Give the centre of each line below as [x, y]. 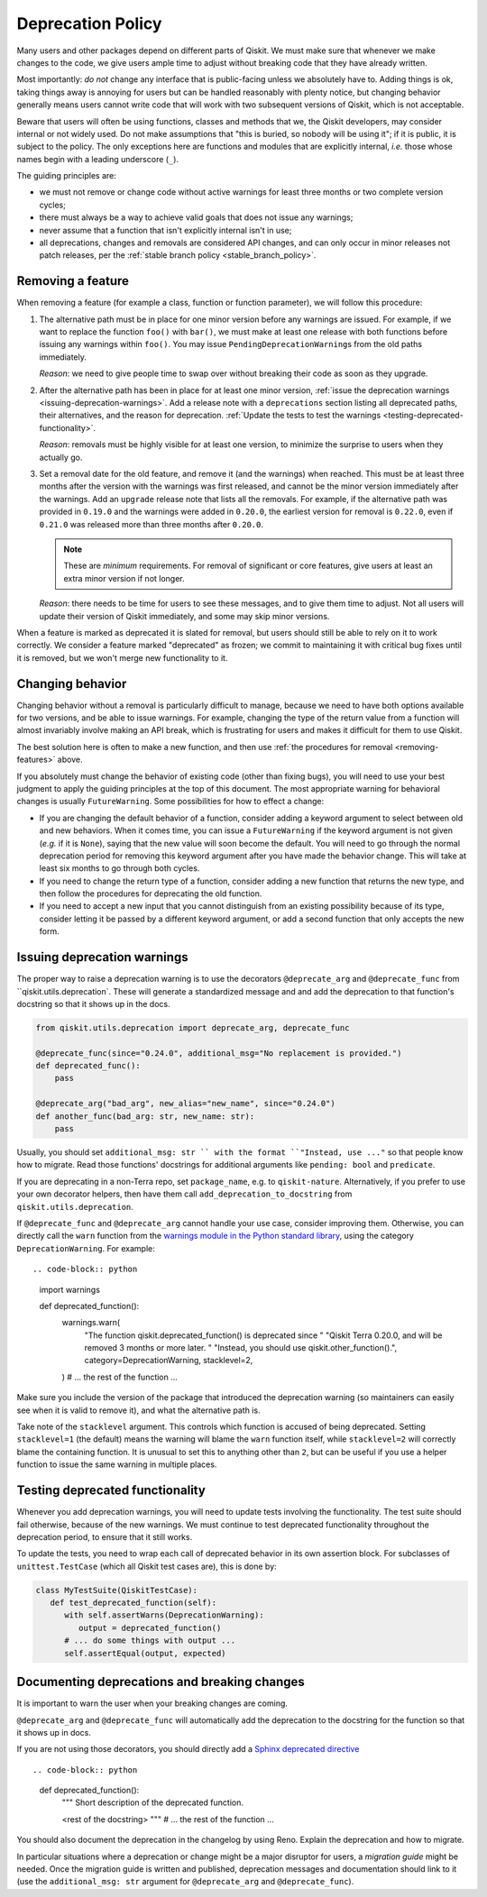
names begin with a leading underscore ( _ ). [98, 159]
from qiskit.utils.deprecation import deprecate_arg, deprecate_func [193, 1027]
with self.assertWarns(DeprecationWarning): [165, 1615]
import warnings [70, 1289]
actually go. [61, 457]
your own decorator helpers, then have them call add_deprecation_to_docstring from [184, 1194]
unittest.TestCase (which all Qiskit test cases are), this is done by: [147, 1566]
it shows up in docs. [54, 1732]
